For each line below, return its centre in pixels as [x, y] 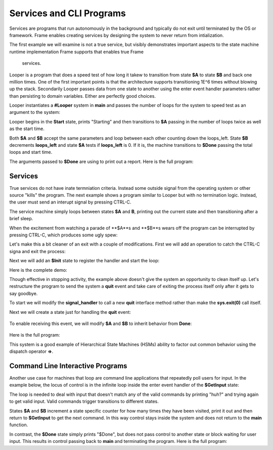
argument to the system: [35, 112]
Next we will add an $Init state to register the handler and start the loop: [84, 261]
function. [19, 425]
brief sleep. [21, 219]
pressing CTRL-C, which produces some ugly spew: [63, 235]
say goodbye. [24, 293]
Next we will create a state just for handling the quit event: [70, 312]
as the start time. [27, 129]
